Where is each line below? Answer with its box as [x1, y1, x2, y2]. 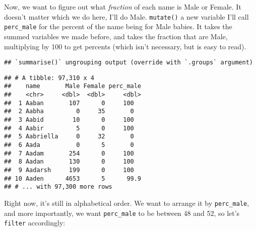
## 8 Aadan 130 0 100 [4, 158, 134, 166]
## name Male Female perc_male [4, 83, 142, 90]
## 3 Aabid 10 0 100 [4, 116, 134, 124]
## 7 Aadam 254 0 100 [4, 149, 134, 157]
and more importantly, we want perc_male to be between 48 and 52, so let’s [4, 207, 240, 218]
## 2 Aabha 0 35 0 [4, 108, 134, 115]
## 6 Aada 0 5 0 [4, 141, 134, 148]
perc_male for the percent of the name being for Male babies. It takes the [4, 21, 232, 32]
